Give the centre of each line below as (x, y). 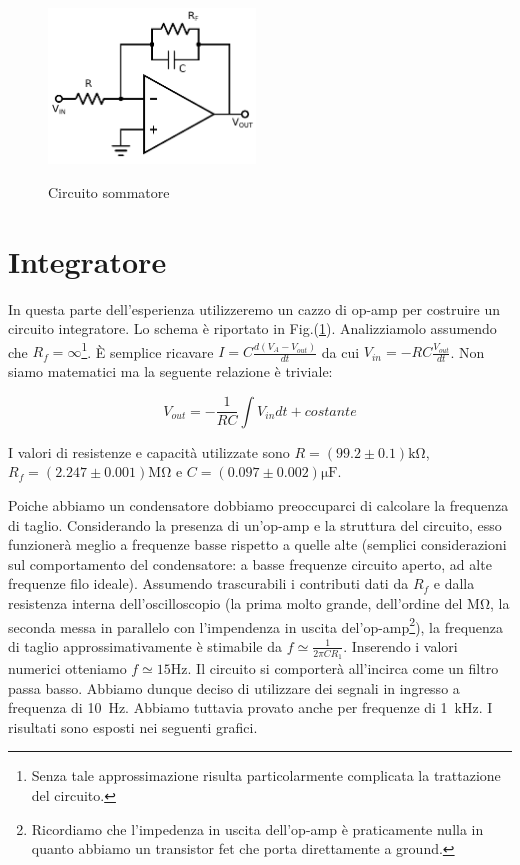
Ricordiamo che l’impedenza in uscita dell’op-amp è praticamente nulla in (257, 828)
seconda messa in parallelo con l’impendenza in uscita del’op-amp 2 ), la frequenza (256, 625)
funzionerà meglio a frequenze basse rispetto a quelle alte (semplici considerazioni (257, 544)
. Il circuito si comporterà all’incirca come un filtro (343, 668)
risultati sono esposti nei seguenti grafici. (133, 726)
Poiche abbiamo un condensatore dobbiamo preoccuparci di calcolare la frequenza (258, 505)
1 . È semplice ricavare (147, 350)
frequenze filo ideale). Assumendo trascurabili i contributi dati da (208, 583)
